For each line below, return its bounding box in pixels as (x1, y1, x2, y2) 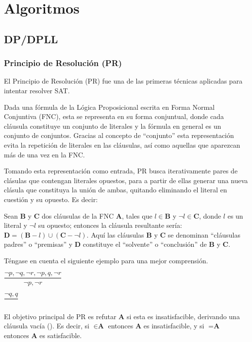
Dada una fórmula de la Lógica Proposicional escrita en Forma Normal (4, 102, 215, 112)
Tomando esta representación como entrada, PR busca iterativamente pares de (4, 166, 238, 176)
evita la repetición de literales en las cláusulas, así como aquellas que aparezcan (4, 139, 240, 150)
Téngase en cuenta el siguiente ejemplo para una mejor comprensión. (4, 255, 208, 265)
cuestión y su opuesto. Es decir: (4, 194, 98, 204)
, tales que (121, 210, 152, 221)
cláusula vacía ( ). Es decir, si (4, 321, 89, 331)
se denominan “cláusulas (168, 229, 240, 239)
